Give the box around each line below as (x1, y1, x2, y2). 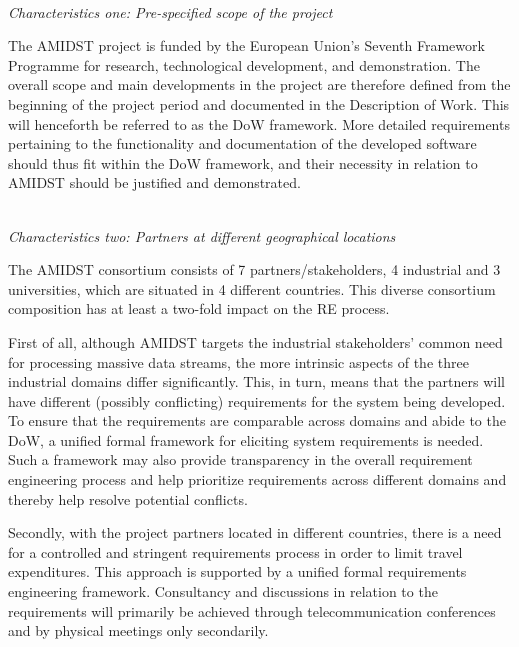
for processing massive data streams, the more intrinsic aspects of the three (8, 351, 469, 372)
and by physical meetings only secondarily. (8, 620, 269, 641)
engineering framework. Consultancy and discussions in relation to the (8, 581, 438, 602)
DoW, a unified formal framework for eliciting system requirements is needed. (8, 429, 484, 450)
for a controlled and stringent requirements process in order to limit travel (8, 541, 463, 562)
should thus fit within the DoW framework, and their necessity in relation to (8, 152, 478, 173)
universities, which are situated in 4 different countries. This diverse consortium (8, 278, 496, 299)
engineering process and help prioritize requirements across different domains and (8, 469, 507, 490)
